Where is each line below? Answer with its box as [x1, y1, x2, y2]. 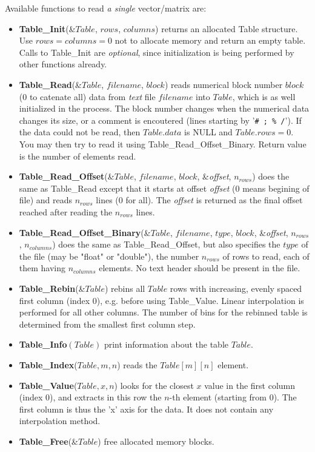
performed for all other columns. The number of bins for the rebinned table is [19, 306, 308, 319]
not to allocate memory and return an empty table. [114, 34, 306, 47]
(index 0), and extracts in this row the [19, 391, 162, 403]
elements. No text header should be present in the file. [99, 261, 300, 274]
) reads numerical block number [164, 78, 283, 90]
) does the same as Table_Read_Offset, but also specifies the [52, 238, 280, 251]
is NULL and [184, 126, 233, 138]
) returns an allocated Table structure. [155, 22, 298, 35]
